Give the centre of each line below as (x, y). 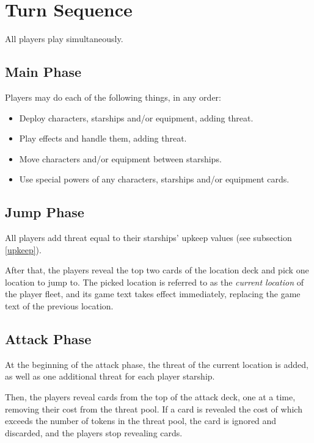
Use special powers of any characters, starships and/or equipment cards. (154, 179)
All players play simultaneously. (64, 39)
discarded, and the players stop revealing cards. (94, 432)
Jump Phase (45, 212)
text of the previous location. (59, 306)
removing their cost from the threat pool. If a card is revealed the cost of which (154, 409)
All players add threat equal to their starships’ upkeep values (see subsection (148, 238)
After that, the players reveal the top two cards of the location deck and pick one (157, 270)
